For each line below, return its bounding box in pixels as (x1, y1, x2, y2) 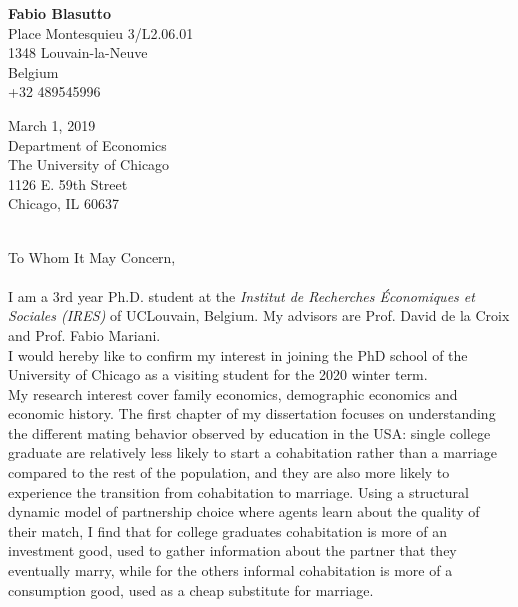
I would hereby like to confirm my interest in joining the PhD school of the (8, 344, 468, 365)
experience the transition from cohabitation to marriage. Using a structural (8, 481, 469, 502)
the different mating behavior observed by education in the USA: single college (8, 422, 491, 443)
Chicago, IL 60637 (8, 193, 120, 214)
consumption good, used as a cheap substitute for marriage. (8, 579, 374, 600)
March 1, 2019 (8, 114, 96, 135)
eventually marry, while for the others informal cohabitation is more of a (8, 560, 453, 581)
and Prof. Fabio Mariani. (8, 324, 161, 345)
